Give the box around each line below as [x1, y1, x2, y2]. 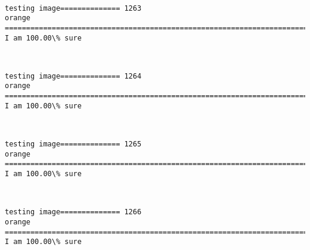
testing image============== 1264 [5, 71, 142, 80]
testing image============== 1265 [5, 140, 142, 149]
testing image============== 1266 [5, 208, 142, 217]
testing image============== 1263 [5, 4, 142, 12]
